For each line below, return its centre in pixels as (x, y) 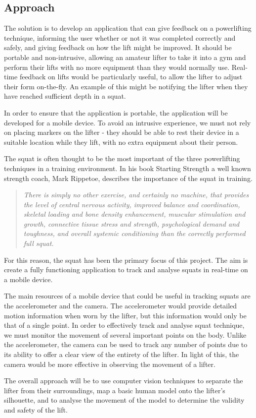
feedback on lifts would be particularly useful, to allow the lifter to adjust (131, 77)
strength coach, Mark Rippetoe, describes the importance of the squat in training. (128, 178)
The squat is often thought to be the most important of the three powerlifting (122, 158)
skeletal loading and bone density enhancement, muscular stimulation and (134, 214)
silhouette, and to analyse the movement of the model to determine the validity (124, 400)
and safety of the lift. (36, 409)
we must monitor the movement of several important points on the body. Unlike (125, 334)
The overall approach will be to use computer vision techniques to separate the (124, 381)
